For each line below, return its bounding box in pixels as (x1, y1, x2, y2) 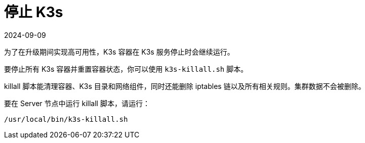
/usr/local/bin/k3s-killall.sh (4, 115, 128, 123)
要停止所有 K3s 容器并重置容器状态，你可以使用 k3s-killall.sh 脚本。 (4, 64, 248, 73)
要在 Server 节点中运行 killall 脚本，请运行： (4, 99, 150, 108)
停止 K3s (4, 4, 63, 21)
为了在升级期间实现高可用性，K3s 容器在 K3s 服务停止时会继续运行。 (4, 47, 234, 56)
